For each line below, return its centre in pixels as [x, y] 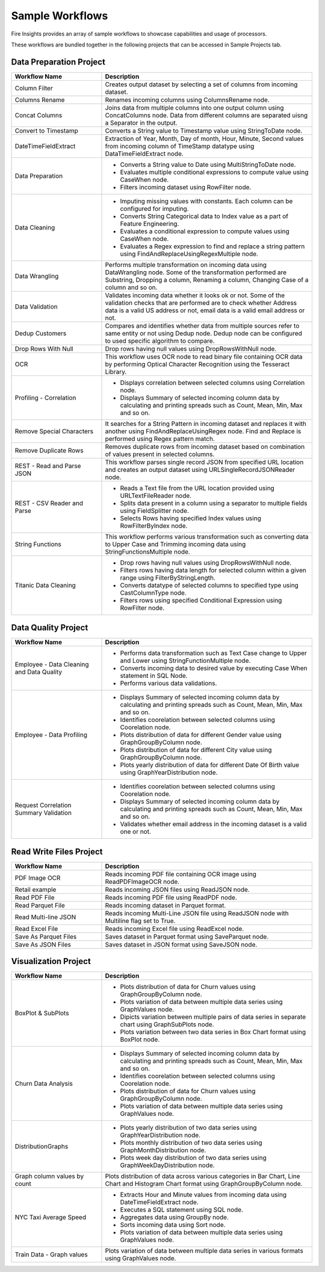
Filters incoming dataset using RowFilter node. [186, 187]
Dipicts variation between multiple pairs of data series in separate [213, 1017]
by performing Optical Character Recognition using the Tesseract [197, 364]
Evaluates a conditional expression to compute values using [205, 231]
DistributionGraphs [42, 1147]
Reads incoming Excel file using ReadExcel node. [175, 929]
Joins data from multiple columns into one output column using [194, 107]
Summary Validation [43, 813]
